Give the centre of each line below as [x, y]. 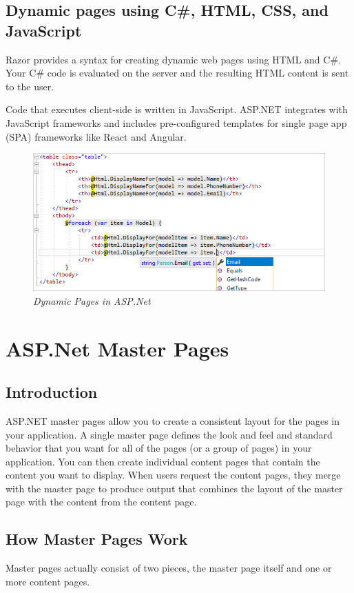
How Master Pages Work [97, 539]
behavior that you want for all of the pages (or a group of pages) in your [159, 448]
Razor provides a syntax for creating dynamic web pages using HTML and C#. [173, 59]
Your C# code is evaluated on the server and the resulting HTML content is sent [177, 73]
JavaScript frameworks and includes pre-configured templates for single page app [176, 122]
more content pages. [48, 581]
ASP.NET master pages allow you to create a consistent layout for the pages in [173, 420]
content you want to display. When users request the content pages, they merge [173, 475]
